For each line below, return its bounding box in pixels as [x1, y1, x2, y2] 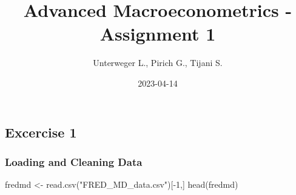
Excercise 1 [5, 122, 77, 141]
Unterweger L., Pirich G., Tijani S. [93, 56, 223, 69]
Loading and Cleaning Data [5, 154, 143, 169]
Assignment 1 [99, 21, 216, 46]
